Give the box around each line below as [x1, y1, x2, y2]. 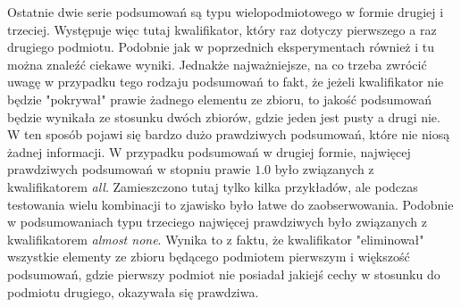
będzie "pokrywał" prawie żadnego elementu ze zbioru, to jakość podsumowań [7, 89, 432, 108]
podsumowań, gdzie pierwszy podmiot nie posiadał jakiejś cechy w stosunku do [7, 264, 440, 283]
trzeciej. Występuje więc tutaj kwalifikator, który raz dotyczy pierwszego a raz [7, 20, 437, 38]
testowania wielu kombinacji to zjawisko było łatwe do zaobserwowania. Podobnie [7, 195, 454, 213]
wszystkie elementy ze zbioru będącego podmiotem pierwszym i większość [7, 247, 410, 266]
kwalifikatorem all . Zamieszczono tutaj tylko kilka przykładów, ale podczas [7, 177, 418, 195]
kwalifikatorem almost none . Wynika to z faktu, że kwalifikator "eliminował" [7, 229, 424, 248]
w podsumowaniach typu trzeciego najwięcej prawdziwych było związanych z [7, 212, 427, 231]
